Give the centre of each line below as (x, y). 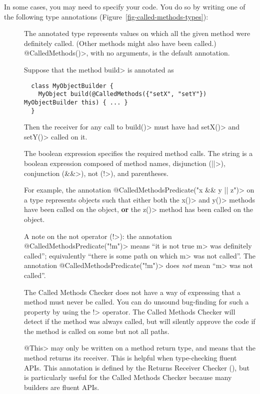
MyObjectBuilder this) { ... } (76, 102)
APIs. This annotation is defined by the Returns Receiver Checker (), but (137, 367)
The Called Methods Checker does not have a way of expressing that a (132, 292)
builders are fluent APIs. (62, 387)
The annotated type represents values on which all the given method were (137, 33)
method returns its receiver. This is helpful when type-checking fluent (130, 358)
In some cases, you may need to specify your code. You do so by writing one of (125, 6)
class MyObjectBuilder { (72, 86)
